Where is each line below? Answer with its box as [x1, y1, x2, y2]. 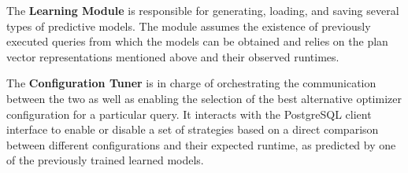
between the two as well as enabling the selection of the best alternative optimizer [6, 90, 402, 106]
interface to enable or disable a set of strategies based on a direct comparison [6, 121, 379, 138]
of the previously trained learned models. [6, 152, 204, 168]
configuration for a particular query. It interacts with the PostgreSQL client [6, 105, 372, 122]
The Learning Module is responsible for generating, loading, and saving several [6, 2, 399, 18]
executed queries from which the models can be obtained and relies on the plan [6, 33, 388, 50]
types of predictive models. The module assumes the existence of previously [6, 17, 371, 34]
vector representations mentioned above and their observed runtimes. [6, 48, 339, 64]
